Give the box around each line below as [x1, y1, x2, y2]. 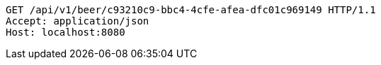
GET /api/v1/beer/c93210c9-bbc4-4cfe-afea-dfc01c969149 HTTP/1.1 [6, 4, 376, 15]
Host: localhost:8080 [6, 27, 125, 38]
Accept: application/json [6, 15, 149, 27]
